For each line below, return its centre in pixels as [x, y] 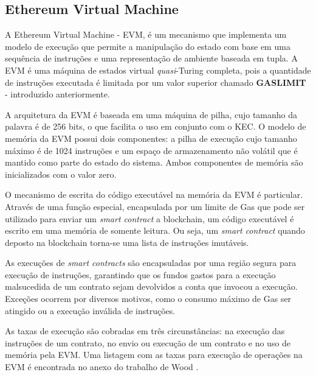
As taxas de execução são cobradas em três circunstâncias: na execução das [145, 331]
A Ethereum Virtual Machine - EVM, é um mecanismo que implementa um [146, 34]
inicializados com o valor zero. [61, 174]
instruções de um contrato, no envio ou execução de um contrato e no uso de [148, 342]
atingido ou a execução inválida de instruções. [90, 310]
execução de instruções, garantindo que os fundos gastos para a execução [140, 274]
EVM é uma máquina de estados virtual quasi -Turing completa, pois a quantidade [158, 70]
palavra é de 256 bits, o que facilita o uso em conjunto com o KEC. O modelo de [156, 126]
